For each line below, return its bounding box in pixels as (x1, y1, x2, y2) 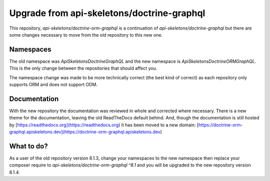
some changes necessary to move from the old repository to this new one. (9, 32, 162, 38)
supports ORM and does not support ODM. (9, 82, 97, 88)
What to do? (9, 142, 48, 150)
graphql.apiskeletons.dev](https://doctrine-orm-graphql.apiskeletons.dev (9, 129, 160, 135)
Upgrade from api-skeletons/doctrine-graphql (9, 8, 205, 19)
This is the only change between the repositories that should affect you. (9, 65, 157, 71)
